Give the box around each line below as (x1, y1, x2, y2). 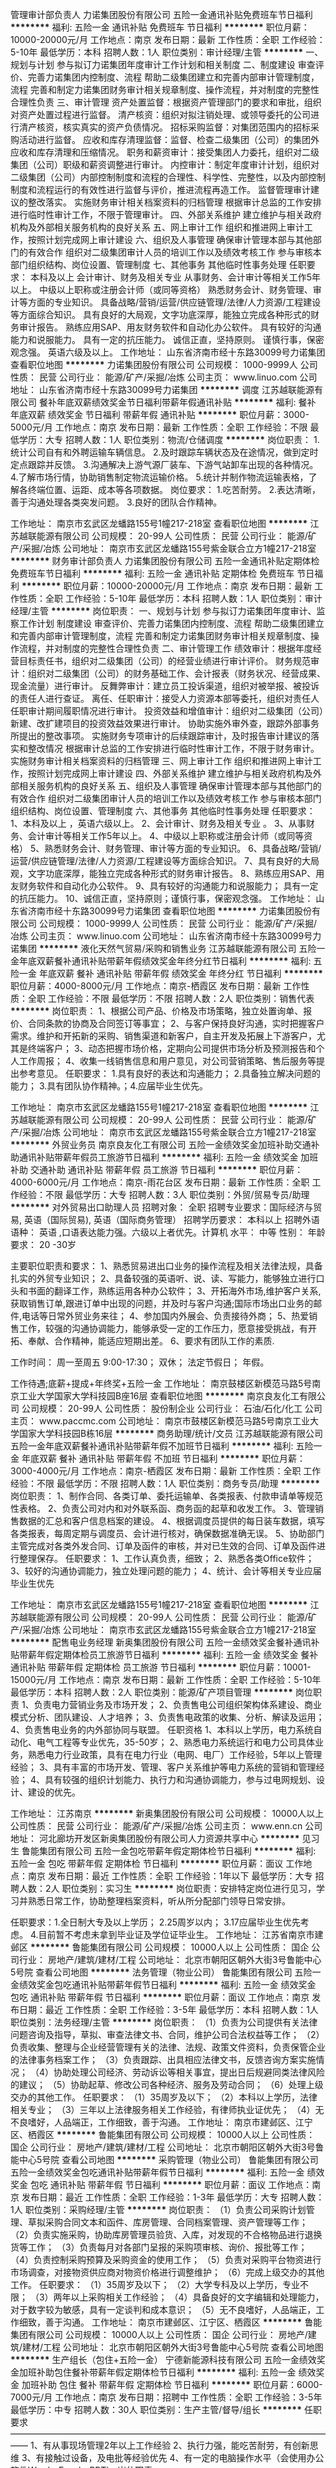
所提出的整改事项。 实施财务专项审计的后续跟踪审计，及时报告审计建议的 (10, 730, 311, 742)
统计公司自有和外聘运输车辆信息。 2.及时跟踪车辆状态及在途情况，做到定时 (10, 446, 319, 458)
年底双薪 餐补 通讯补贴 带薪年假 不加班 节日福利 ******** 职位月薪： (21, 1453, 307, 1464)
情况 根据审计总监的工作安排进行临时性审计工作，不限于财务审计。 (44, 743, 320, 754)
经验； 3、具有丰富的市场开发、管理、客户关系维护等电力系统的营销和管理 (10, 1761, 317, 1773)
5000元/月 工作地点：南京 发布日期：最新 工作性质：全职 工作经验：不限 (10, 421, 308, 433)
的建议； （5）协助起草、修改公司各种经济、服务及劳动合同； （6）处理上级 (10, 2079, 324, 2090)
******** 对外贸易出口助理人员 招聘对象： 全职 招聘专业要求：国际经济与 (10, 1201, 314, 1213)
